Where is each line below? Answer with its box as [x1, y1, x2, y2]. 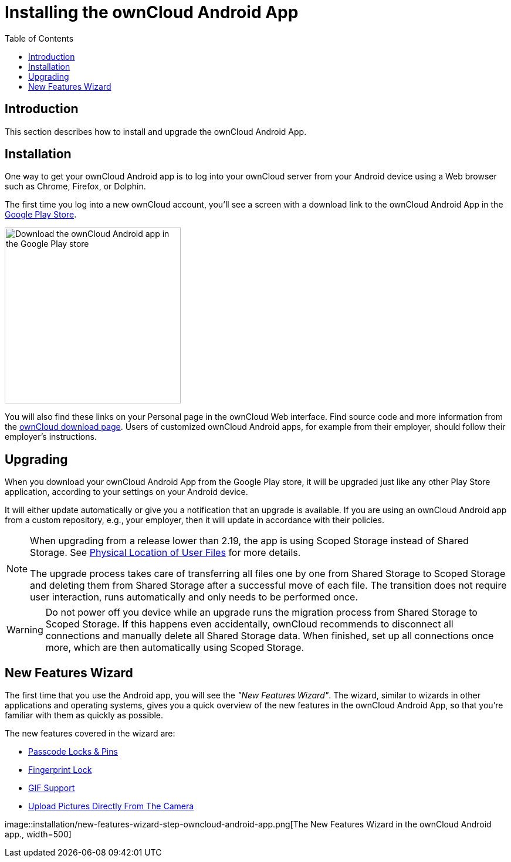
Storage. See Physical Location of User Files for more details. [30, 547, 301, 559]
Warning [6, 624, 43, 636]
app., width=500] [5, 829, 72, 840]
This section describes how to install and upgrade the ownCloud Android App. [5, 126, 307, 137]
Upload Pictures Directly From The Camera [28, 801, 194, 812]
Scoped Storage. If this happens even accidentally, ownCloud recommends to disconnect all [45, 618, 454, 630]
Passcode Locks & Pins [28, 746, 118, 757]
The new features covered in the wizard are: [5, 728, 175, 739]
